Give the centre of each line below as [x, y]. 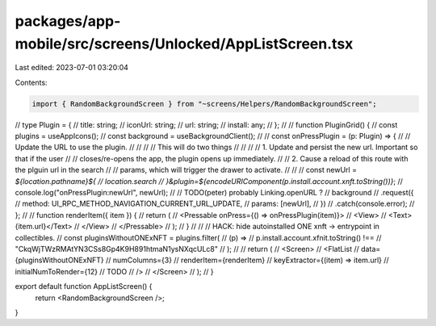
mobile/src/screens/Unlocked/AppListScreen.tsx [184, 44]
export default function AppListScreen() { [84, 286]
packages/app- [68, 21]
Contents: [31, 82]
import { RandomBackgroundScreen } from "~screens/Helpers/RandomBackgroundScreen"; [204, 104]
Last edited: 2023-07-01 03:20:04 [72, 68]
